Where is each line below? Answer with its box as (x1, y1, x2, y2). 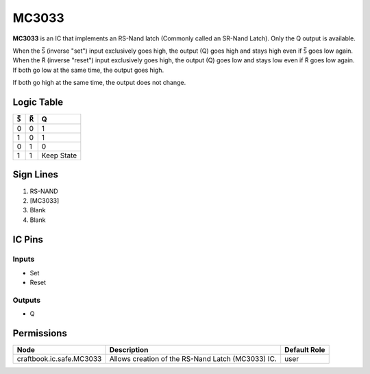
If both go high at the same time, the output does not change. (12, 79, 186, 87)
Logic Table (12, 96, 64, 108)
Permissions (12, 327, 68, 339)
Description (109, 345, 149, 355)
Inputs (12, 254, 35, 264)
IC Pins (12, 234, 44, 245)
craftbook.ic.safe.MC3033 (16, 354, 102, 364)
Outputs (12, 295, 41, 305)
